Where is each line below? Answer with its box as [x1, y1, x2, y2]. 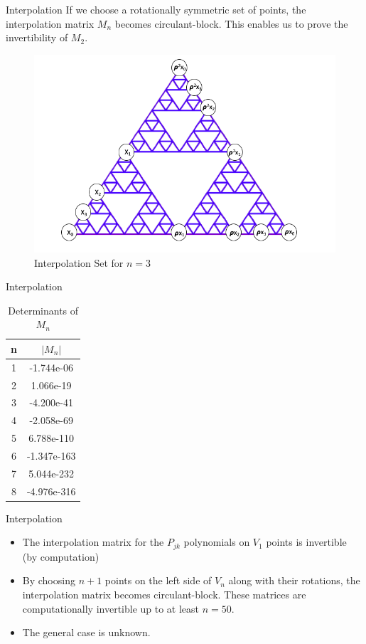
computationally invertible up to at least [22, 601, 200, 616]
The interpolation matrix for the [22, 534, 164, 549]
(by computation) [22, 549, 99, 564]
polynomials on [183, 534, 250, 549]
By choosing [22, 573, 75, 588]
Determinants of [8, 302, 79, 317]
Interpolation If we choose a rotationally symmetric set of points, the [6, 2, 306, 16]
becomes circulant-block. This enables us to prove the [114, 16, 348, 31]
